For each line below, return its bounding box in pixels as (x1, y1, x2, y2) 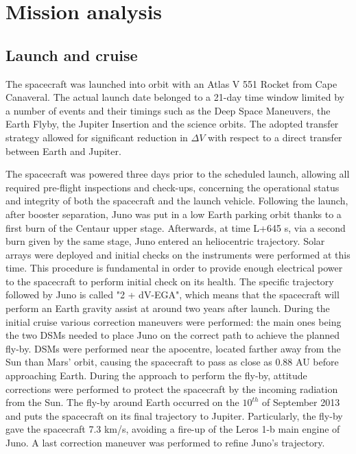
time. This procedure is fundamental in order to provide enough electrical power (5, 261, 343, 275)
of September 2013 (262, 395, 340, 409)
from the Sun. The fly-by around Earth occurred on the (5, 395, 239, 409)
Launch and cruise (5, 44, 138, 65)
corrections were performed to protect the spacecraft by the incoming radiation (5, 381, 338, 396)
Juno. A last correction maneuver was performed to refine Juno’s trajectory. (5, 435, 325, 450)
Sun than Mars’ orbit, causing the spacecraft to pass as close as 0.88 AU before (5, 355, 339, 369)
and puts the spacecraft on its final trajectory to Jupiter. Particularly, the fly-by (5, 408, 343, 422)
